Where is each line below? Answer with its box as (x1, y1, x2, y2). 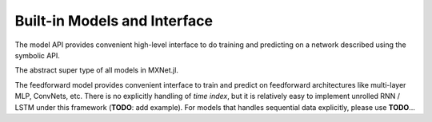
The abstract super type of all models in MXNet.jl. (14, 65, 179, 75)
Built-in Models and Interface (14, 12, 214, 30)
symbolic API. (14, 50, 60, 60)
